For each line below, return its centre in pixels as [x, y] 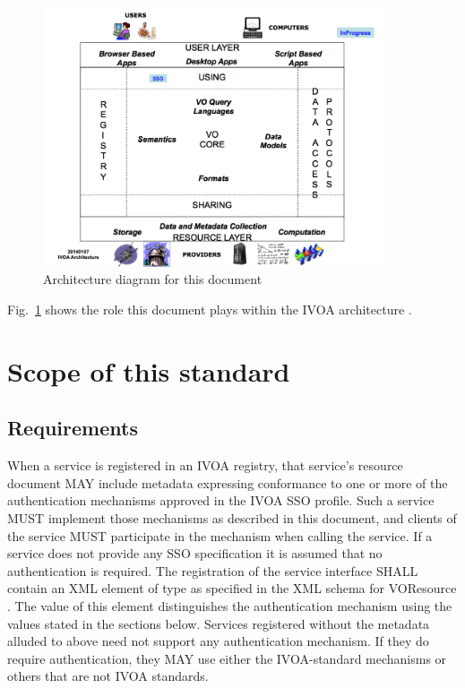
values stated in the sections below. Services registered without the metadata [219, 623]
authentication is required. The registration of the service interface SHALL [213, 570]
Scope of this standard [149, 370]
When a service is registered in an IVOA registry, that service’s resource [205, 465]
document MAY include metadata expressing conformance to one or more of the [228, 482]
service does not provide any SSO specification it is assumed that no [195, 553]
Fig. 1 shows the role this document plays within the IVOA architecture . [210, 310]
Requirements [73, 428]
